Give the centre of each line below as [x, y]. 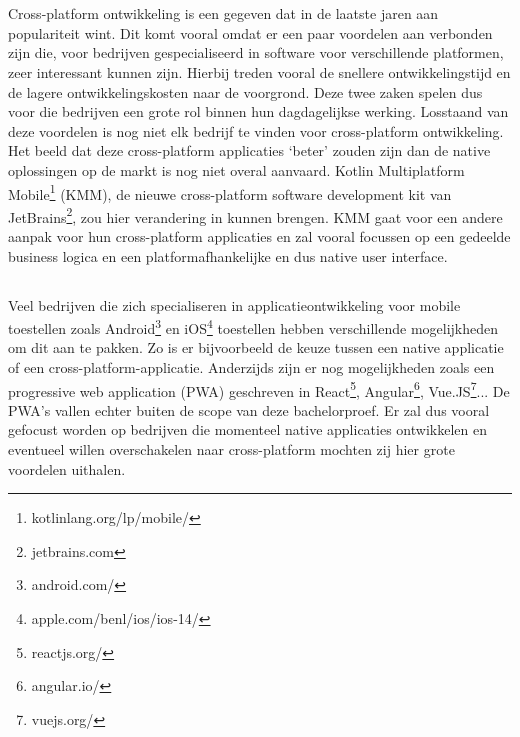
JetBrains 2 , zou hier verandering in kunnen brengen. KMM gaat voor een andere [255, 215]
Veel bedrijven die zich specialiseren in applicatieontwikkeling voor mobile [234, 304]
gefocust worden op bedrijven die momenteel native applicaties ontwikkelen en [247, 429]
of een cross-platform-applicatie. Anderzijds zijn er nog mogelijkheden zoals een [251, 367]
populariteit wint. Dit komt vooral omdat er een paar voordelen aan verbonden [250, 32]
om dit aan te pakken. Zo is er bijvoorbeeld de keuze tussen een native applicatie [256, 347]
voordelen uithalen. [67, 468]
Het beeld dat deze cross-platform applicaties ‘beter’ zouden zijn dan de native [249, 150]
